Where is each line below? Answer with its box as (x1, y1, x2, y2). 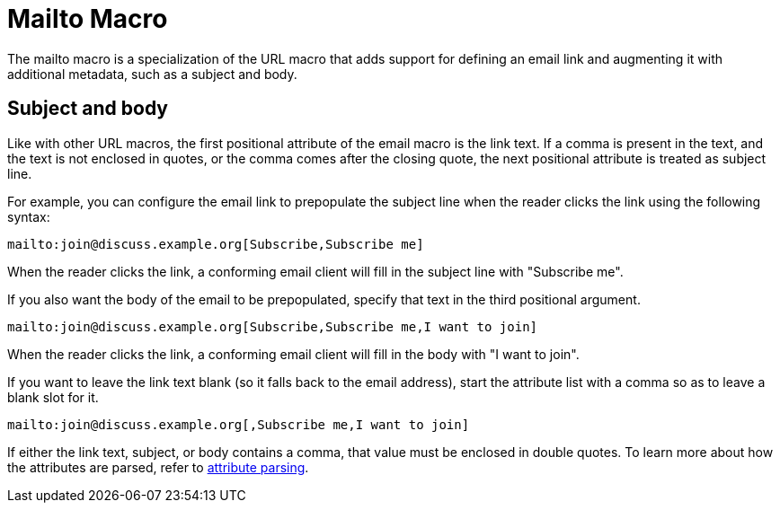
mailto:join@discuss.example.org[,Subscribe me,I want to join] (7, 417, 470, 432)
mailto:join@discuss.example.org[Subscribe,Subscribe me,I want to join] (7, 319, 538, 334)
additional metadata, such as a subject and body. (7, 66, 297, 82)
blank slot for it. (7, 389, 99, 405)
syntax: (7, 208, 50, 224)
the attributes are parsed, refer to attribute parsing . (7, 459, 309, 475)
